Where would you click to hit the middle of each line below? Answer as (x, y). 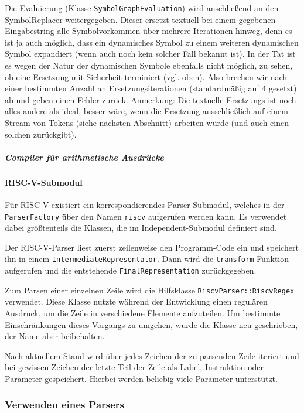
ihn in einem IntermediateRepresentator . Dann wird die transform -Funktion (147, 259)
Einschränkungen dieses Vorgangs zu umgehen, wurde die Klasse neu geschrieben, (151, 324)
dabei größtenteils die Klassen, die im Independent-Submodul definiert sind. (141, 228)
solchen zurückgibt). (41, 134)
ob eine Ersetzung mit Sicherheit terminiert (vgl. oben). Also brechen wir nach (146, 76)
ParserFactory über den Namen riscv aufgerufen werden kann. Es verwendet (146, 216)
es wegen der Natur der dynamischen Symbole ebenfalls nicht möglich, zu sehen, (149, 65)
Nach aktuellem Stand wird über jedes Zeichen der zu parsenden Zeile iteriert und (152, 355)
